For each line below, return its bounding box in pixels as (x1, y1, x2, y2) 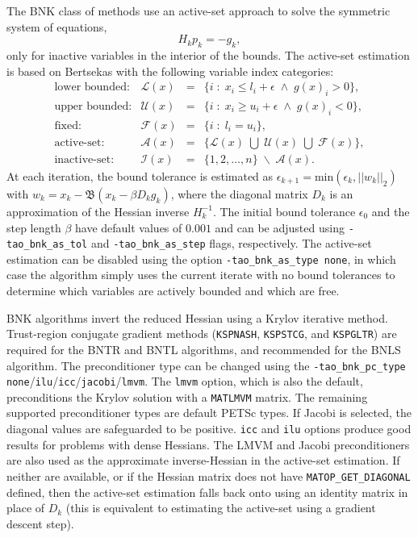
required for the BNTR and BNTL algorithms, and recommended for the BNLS (6, 340, 401, 357)
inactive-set (54, 153, 111, 165)
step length (6, 219, 61, 236)
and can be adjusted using (215, 219, 345, 236)
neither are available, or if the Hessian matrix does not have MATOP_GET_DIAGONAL (6, 467, 411, 484)
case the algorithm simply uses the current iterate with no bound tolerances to (6, 266, 395, 283)
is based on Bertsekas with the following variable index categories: (6, 62, 334, 79)
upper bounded (54, 101, 129, 113)
